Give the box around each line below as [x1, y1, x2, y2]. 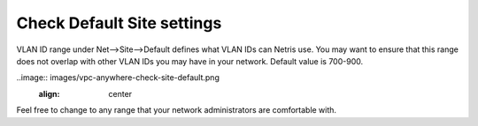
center [108, 88, 133, 99]
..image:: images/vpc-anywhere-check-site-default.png [16, 72, 220, 83]
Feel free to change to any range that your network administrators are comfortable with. [16, 105, 336, 115]
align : [38, 88, 60, 99]
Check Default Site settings [16, 13, 222, 33]
